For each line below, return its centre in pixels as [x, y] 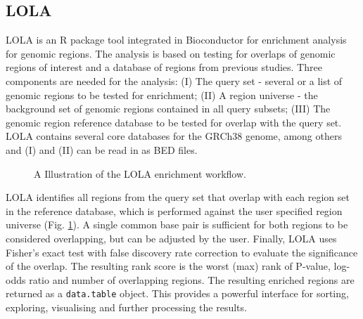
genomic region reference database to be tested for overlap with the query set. [174, 122]
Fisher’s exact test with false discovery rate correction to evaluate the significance [182, 252]
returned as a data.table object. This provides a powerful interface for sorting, [177, 293]
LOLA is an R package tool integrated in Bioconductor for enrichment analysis [176, 40]
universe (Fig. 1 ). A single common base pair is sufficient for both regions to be [177, 224]
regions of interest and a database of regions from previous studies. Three [164, 67]
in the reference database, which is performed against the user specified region [174, 210]
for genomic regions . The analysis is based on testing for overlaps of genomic [171, 53]
